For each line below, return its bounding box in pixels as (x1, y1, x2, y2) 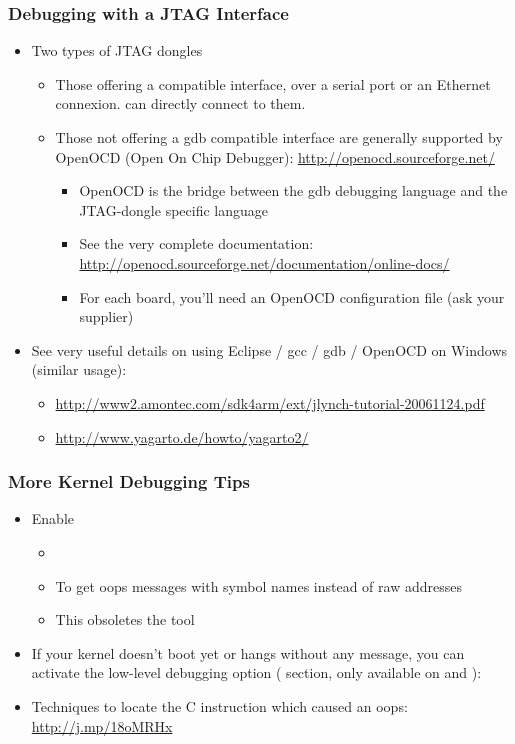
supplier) (79, 306, 134, 327)
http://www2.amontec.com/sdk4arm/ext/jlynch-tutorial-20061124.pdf (55, 392, 485, 413)
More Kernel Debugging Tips (8, 469, 250, 494)
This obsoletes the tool (55, 609, 195, 630)
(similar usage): (31, 359, 127, 380)
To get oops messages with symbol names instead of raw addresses (55, 575, 462, 596)
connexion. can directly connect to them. (55, 93, 306, 114)
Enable (31, 508, 75, 529)
